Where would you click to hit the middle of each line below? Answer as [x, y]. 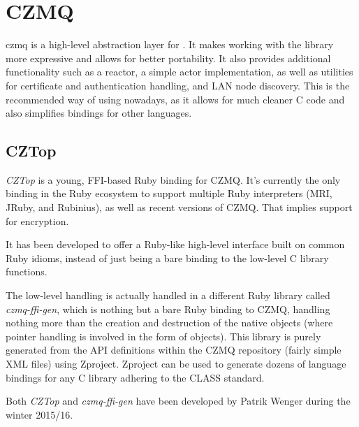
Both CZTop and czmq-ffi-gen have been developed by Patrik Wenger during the [178, 401]
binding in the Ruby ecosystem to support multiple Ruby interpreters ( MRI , [169, 193]
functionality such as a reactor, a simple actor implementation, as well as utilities [179, 72]
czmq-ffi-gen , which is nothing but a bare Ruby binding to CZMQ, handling [168, 309]
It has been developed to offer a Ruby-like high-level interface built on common [175, 244]
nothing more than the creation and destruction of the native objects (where [169, 323]
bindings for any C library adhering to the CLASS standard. [135, 377]
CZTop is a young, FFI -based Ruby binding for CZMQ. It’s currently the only [173, 179]
